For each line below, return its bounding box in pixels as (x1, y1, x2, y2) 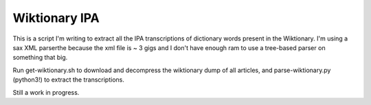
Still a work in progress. (12, 88, 80, 96)
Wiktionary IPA (12, 10, 100, 25)
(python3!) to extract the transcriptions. (12, 75, 125, 84)
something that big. (12, 54, 68, 62)
